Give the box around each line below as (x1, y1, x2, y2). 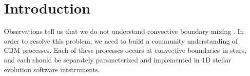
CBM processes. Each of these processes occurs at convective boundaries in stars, (4, 45, 247, 55)
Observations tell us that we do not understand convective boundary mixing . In (4, 26, 244, 36)
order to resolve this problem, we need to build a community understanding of (4, 35, 238, 46)
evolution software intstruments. (4, 64, 100, 74)
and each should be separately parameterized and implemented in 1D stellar (4, 54, 231, 64)
